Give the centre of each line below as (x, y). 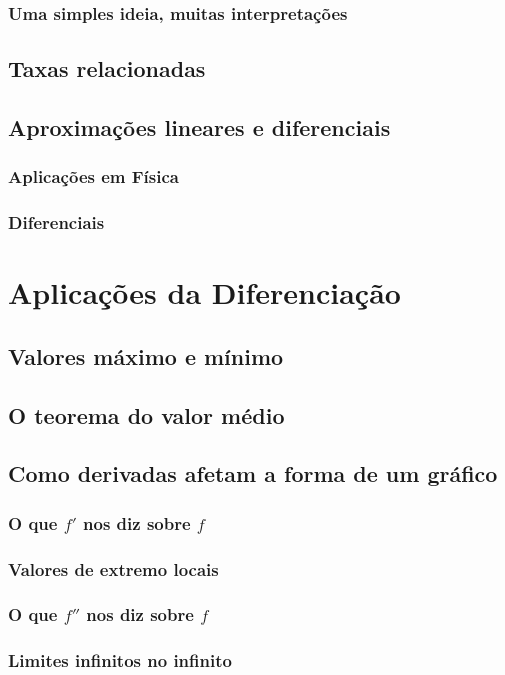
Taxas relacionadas (107, 68)
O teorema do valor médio (146, 414)
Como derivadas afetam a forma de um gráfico (253, 473)
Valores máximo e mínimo (146, 355)
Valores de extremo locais (113, 568)
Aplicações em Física (93, 176)
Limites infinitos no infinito (120, 660)
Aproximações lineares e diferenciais (199, 127)
